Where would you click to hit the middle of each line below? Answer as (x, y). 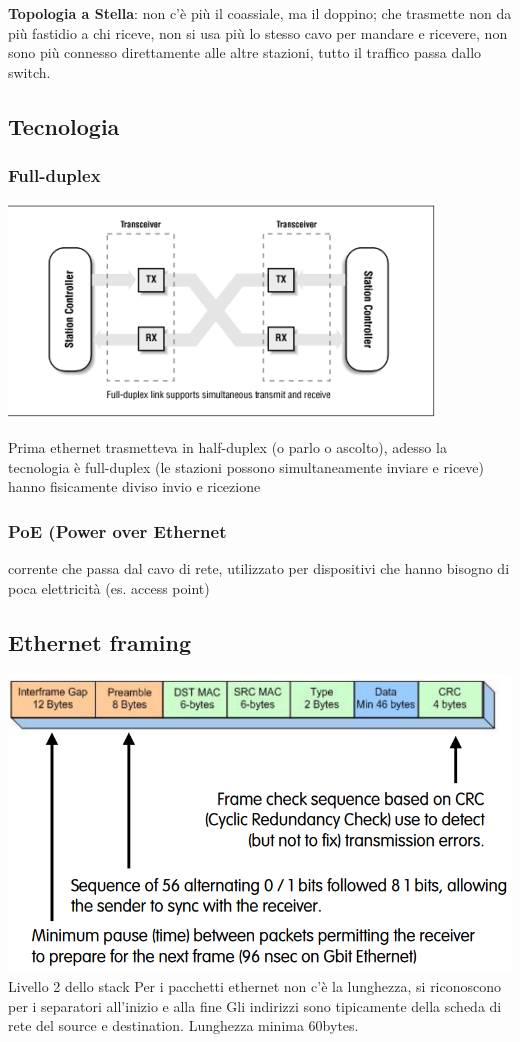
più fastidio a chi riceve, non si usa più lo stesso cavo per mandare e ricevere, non (258, 32)
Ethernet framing (99, 641)
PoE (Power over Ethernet (117, 530)
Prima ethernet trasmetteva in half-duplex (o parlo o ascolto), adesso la (227, 446)
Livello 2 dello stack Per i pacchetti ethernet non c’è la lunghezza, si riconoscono (255, 985)
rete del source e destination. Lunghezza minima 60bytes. (183, 1025)
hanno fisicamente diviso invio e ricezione (134, 486)
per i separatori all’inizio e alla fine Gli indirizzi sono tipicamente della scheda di (255, 1005)
